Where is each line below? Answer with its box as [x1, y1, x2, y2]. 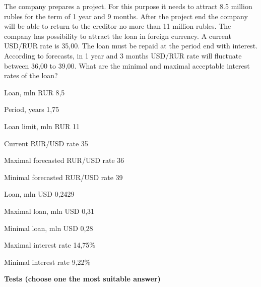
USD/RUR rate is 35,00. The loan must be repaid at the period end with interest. [4, 40, 258, 51]
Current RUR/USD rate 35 [4, 138, 88, 148]
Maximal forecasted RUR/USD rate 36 [4, 155, 124, 165]
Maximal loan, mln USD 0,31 [4, 205, 95, 216]
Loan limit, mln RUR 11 [4, 121, 80, 131]
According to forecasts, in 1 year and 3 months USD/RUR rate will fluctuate [4, 50, 242, 61]
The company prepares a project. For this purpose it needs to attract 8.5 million [4, 1, 252, 11]
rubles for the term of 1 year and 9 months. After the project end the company [4, 11, 248, 21]
